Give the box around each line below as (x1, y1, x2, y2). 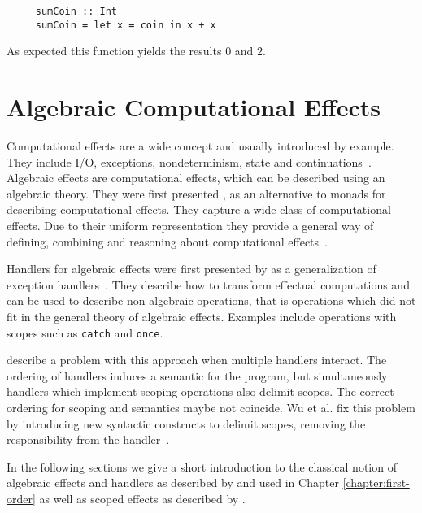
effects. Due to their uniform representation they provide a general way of (7, 217, 374, 233)
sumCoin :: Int (35, 6, 118, 17)
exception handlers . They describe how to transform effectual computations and (7, 276, 410, 293)
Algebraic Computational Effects (7, 90, 381, 124)
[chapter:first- (342, 474, 410, 491)
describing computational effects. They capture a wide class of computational (7, 201, 391, 218)
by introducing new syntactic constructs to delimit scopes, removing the (7, 415, 366, 432)
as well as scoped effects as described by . (39, 489, 246, 506)
